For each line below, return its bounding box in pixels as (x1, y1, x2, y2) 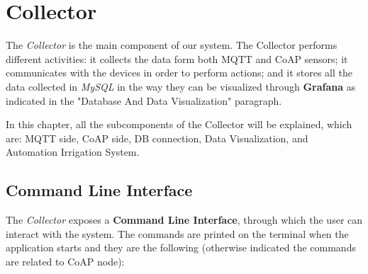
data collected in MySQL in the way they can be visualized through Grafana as (6, 79, 356, 93)
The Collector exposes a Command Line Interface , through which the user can (6, 212, 363, 227)
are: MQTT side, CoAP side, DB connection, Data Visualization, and (6, 130, 308, 145)
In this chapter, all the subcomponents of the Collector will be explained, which (6, 117, 352, 132)
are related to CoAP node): (6, 253, 125, 268)
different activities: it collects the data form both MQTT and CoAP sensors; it (6, 51, 348, 66)
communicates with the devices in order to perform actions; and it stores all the (6, 65, 352, 80)
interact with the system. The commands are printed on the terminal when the (6, 226, 349, 241)
